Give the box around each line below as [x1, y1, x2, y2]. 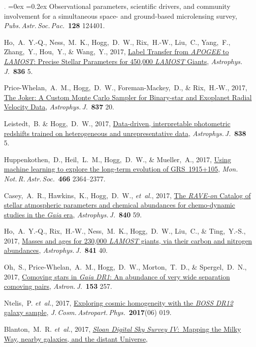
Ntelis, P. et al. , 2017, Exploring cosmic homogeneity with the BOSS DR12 [4, 297, 233, 308]
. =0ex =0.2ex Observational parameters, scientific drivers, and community [4, 1, 230, 11]
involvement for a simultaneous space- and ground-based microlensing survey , [4, 10, 237, 21]
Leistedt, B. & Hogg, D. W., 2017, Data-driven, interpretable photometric [4, 118, 230, 128]
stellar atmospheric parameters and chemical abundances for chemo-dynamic [4, 200, 235, 210]
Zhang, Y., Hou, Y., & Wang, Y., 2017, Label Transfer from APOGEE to [4, 46, 229, 57]
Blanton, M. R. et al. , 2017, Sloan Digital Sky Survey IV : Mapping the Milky [4, 324, 241, 334]
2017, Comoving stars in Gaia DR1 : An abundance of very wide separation [4, 271, 230, 281]
